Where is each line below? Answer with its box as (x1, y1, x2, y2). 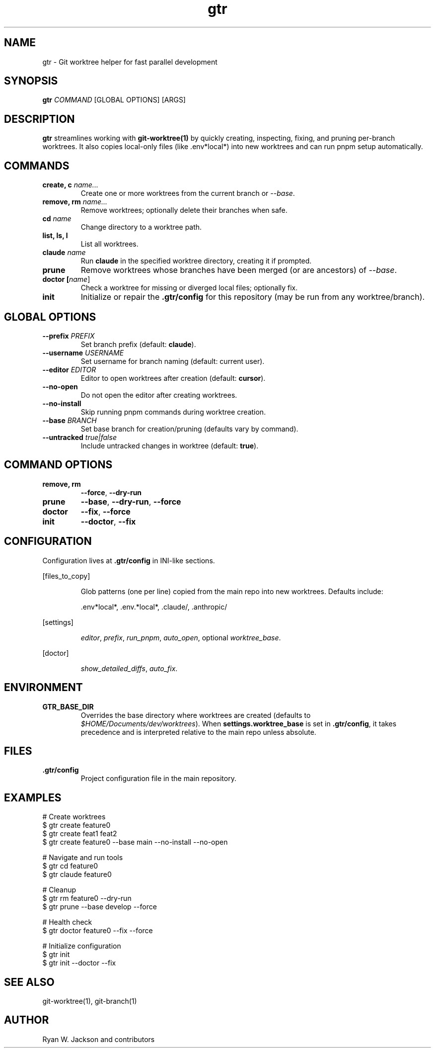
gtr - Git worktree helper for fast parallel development (42, 57, 217, 66)
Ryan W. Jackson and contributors (42, 1035, 155, 1044)
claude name (42, 248, 86, 257)
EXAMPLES (4, 791, 62, 804)
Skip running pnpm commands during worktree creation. (80, 407, 266, 416)
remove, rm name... (42, 197, 108, 206)
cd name (42, 214, 72, 223)
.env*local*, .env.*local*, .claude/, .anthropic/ (80, 602, 227, 611)
